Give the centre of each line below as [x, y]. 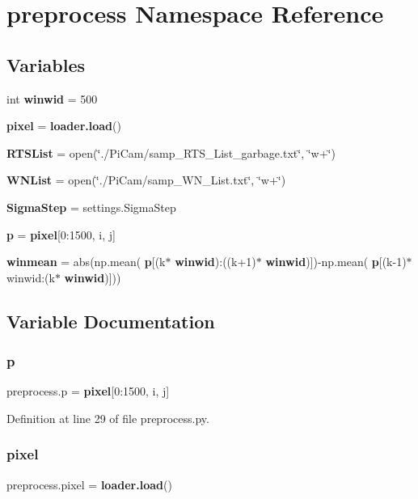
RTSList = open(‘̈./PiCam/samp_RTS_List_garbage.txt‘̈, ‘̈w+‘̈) [171, 152]
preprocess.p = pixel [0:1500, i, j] [88, 391]
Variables [46, 64]
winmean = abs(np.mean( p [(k [86, 262]
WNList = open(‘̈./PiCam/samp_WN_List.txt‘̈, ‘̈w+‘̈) [146, 180]
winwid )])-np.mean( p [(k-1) [336, 262]
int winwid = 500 [52, 98]
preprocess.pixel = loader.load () [89, 484]
